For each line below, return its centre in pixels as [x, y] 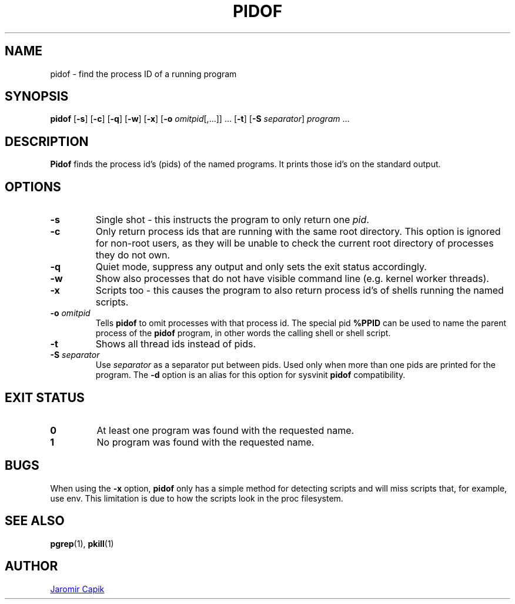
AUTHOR [31, 566]
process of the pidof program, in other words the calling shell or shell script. [243, 333]
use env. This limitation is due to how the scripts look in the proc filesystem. [197, 498]
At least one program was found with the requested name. [225, 430]
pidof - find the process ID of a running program [143, 74]
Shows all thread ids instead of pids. [176, 344]
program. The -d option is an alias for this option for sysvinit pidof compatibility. [250, 375]
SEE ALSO [35, 521]
